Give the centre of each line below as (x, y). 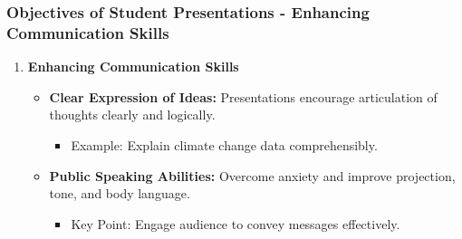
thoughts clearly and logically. (132, 115)
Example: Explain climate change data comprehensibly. (224, 144)
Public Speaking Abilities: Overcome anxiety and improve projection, (252, 175)
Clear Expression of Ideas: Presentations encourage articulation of (243, 96)
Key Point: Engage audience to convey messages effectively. (236, 223)
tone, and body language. (120, 193)
